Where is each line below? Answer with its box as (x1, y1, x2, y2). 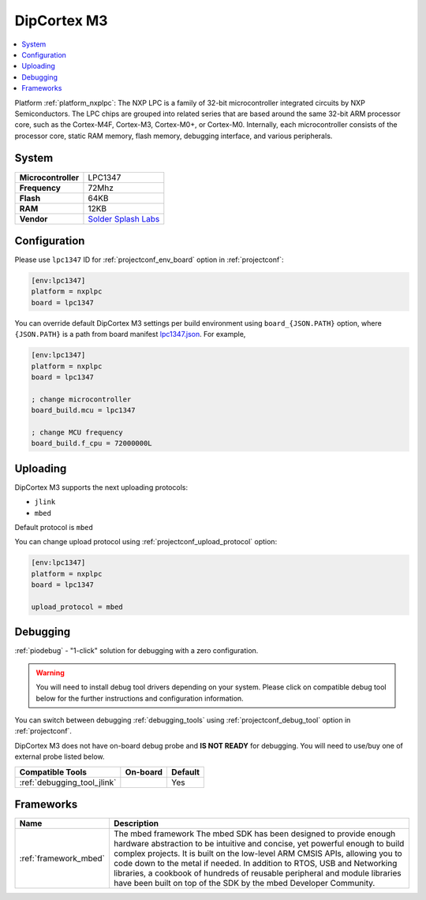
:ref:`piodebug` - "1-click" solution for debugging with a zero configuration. (14, 646, 259, 655)
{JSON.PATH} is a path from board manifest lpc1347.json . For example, (14, 330, 246, 339)
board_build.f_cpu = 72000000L (31, 439, 153, 448)
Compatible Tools (19, 766, 87, 777)
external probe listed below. (14, 752, 106, 761)
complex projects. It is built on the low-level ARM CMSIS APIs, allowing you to (113, 848, 402, 859)
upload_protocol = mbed (31, 602, 124, 611)
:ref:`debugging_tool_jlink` (19, 777, 117, 788)
